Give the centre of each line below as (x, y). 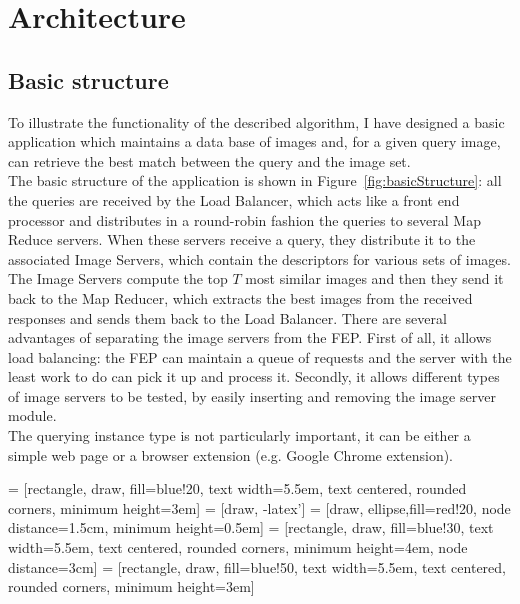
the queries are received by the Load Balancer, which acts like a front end (234, 199)
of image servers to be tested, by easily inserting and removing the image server (252, 395)
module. (32, 415)
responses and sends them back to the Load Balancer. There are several (227, 317)
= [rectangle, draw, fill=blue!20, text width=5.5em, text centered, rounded (237, 488)
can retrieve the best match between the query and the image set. (209, 160)
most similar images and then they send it (374, 278)
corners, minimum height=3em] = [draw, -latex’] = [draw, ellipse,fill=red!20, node (259, 507)
